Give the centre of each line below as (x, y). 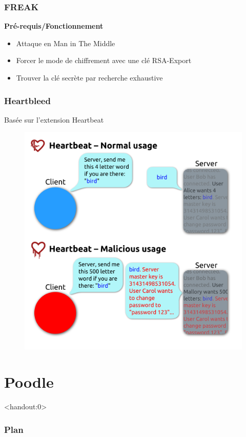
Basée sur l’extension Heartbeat (54, 119)
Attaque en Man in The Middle (66, 43)
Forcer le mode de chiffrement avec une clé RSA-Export (104, 60)
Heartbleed (27, 100)
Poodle (29, 382)
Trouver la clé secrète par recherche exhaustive (89, 77)
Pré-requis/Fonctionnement (54, 26)
